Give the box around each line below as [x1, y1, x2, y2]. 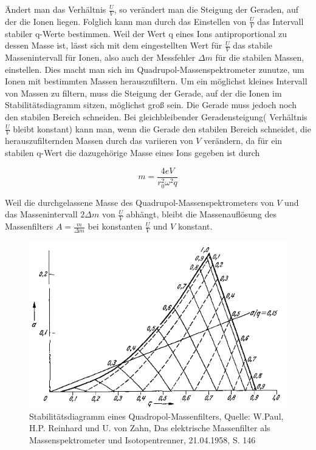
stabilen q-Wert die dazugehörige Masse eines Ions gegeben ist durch [5, 146, 260, 159]
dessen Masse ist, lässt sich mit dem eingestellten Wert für [5, 39, 222, 52]
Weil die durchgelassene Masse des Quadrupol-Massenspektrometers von [5, 196, 274, 208]
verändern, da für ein [204, 134, 283, 147]
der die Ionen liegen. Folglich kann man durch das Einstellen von [5, 15, 247, 27]
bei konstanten [88, 220, 143, 233]
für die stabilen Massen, [215, 51, 304, 64]
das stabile [233, 39, 273, 52]
